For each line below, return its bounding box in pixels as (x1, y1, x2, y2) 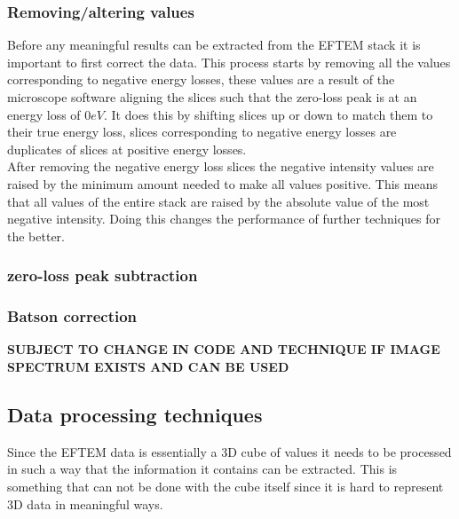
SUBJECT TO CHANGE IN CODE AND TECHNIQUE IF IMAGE (7, 340, 440, 358)
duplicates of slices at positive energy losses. (7, 139, 247, 158)
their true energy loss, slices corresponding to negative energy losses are (7, 122, 397, 141)
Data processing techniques (7, 400, 263, 428)
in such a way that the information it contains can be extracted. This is (7, 460, 398, 478)
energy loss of (7, 105, 81, 123)
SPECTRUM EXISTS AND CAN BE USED (7, 358, 289, 375)
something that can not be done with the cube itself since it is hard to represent (7, 476, 444, 495)
